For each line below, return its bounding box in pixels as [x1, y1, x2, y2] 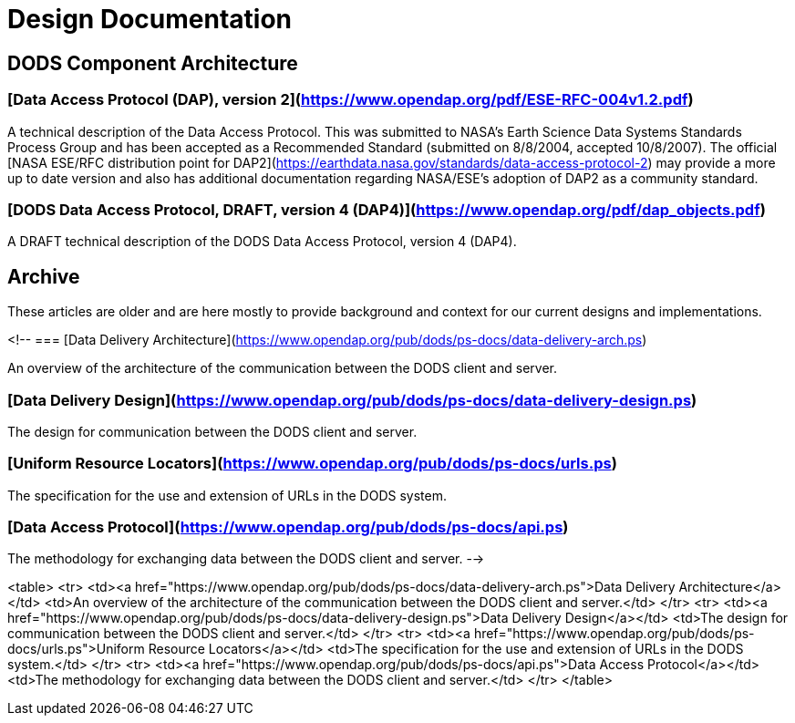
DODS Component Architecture [7, 51, 298, 75]
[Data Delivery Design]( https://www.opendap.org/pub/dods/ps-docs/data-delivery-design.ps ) [7, 390, 697, 409]
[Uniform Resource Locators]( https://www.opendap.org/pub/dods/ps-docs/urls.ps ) [7, 454, 617, 473]
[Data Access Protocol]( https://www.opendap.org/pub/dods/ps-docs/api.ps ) [7, 518, 569, 537]
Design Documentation [7, 4, 292, 35]
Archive [7, 264, 80, 288]
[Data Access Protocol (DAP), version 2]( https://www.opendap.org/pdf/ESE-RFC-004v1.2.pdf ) [7, 90, 694, 109]
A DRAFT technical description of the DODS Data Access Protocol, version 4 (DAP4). [7, 233, 517, 250]
